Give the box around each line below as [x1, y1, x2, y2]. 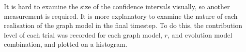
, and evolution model [167, 29, 232, 39]
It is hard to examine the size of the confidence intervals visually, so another [4, 1, 230, 11]
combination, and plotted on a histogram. [4, 39, 127, 49]
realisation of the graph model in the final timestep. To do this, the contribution [4, 20, 242, 30]
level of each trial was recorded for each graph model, [4, 29, 162, 39]
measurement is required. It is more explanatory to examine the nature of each [4, 11, 238, 21]
